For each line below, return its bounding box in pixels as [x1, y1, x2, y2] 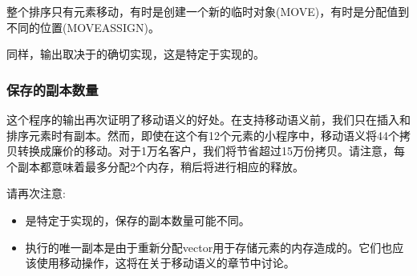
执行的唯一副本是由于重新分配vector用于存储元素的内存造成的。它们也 [25, 238, 393, 255]
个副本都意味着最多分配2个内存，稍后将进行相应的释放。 [6, 158, 304, 174]
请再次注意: [6, 185, 66, 202]
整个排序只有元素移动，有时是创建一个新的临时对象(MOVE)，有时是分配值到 [6, 3, 410, 19]
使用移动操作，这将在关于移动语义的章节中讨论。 [36, 254, 295, 271]
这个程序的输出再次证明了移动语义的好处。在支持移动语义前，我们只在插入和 [6, 111, 411, 127]
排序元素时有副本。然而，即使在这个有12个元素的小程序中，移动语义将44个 [6, 126, 399, 143]
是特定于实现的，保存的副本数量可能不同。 [25, 211, 250, 228]
